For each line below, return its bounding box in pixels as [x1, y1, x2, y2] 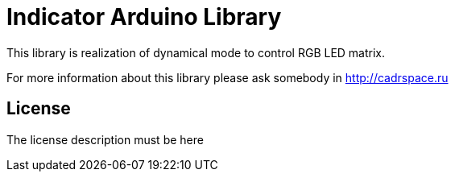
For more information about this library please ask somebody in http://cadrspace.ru [6, 70, 449, 85]
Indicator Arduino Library [6, 3, 282, 31]
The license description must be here [6, 132, 204, 147]
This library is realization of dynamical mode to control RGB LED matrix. [6, 45, 386, 60]
